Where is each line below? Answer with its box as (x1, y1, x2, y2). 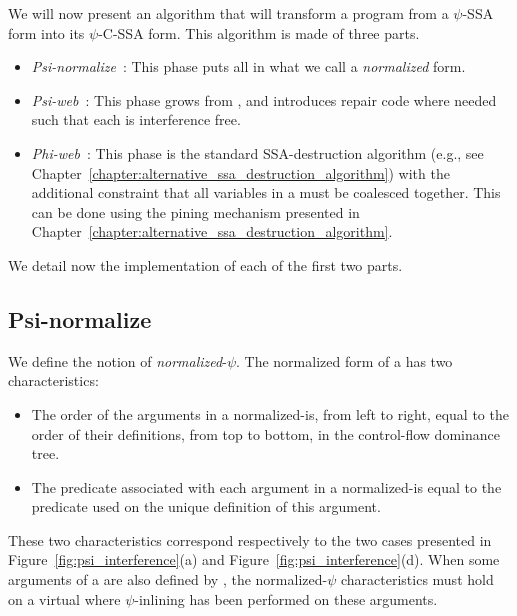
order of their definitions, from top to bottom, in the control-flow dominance (31, 423, 500, 444)
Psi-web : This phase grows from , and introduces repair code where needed (31, 89, 497, 110)
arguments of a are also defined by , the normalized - (8, 569, 328, 590)
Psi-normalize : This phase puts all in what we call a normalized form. (31, 56, 466, 77)
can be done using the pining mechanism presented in (31, 201, 360, 222)
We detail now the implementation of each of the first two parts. (8, 254, 403, 275)
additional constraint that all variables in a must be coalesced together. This (31, 182, 501, 203)
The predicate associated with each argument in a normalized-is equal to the (31, 476, 502, 497)
